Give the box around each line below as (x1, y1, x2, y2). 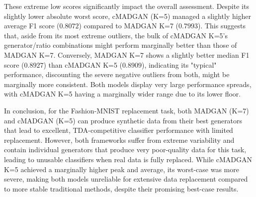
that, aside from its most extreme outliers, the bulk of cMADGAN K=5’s (4, 30, 228, 40)
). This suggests (197, 20, 246, 31)
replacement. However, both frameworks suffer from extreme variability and (4, 134, 235, 145)
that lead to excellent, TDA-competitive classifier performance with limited (4, 125, 233, 135)
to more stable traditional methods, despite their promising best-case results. (4, 183, 239, 194)
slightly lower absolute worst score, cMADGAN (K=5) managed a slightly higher (4, 10, 252, 21)
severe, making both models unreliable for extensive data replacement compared (4, 174, 248, 184)
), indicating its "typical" (141, 59, 217, 70)
